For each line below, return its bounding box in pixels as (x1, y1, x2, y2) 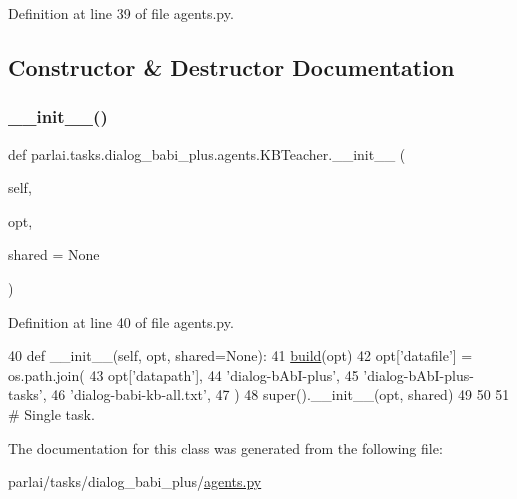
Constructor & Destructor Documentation (8, 51, 455, 82)
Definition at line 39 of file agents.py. (8, 3, 234, 23)
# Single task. (8, 403, 95, 424)
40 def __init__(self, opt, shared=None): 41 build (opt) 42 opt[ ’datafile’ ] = (8, 345, 473, 366)
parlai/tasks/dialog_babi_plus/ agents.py (8, 471, 262, 492)
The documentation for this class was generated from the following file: (8, 437, 443, 458)
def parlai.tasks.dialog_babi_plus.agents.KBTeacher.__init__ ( (8, 143, 406, 164)
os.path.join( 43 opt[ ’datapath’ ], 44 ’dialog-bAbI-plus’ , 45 (8, 364, 359, 385)
